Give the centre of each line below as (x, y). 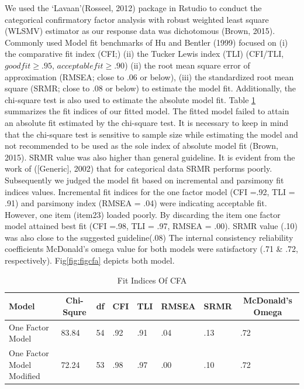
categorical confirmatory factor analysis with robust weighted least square (137, 19)
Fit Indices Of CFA (152, 280)
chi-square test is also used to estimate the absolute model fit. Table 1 (130, 99)
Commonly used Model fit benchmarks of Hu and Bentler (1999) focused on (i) (146, 42)
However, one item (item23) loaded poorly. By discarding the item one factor (143, 214)
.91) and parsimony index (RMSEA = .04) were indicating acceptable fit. (136, 203)
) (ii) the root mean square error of (187, 65)
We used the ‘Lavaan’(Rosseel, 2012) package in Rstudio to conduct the (133, 8)
